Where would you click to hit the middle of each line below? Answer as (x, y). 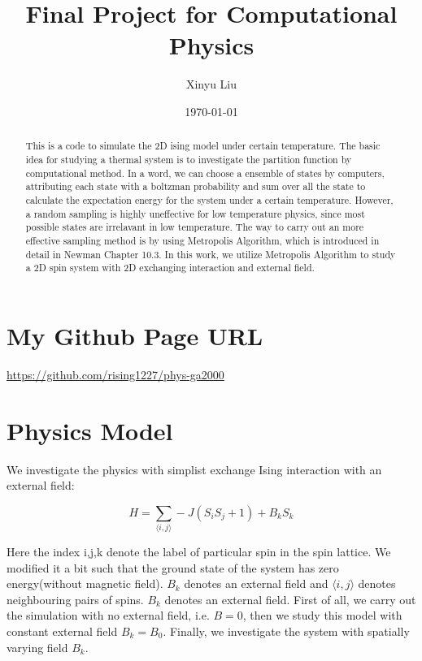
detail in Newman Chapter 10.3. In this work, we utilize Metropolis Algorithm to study (211, 254)
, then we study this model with (322, 615)
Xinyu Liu (211, 84)
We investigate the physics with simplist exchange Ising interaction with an (194, 469)
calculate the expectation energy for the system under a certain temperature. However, (209, 199)
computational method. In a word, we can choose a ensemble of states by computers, (205, 173)
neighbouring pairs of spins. (75, 599)
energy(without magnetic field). (85, 583)
